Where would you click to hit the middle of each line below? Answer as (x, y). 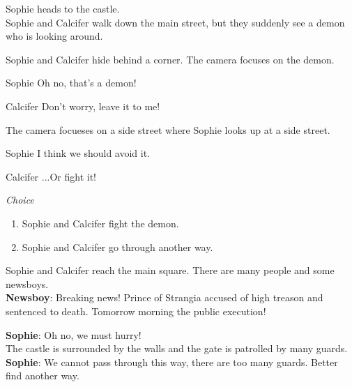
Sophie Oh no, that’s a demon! (71, 83)
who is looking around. (54, 36)
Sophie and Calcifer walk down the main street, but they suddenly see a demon (175, 22)
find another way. (43, 375)
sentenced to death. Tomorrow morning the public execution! (136, 311)
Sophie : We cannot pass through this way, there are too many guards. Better (172, 362)
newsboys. (27, 283)
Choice (20, 200)
